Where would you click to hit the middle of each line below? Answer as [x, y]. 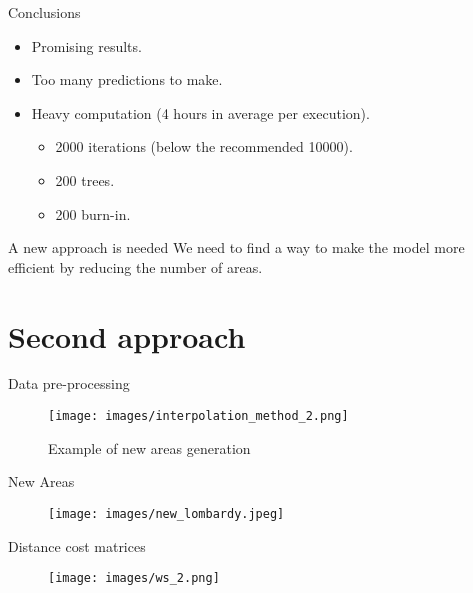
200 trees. [85, 179]
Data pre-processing [69, 383]
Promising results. [86, 45]
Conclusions [44, 12]
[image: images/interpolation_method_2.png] [198, 416]
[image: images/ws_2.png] [134, 578]
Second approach [127, 335]
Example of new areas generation [149, 447]
